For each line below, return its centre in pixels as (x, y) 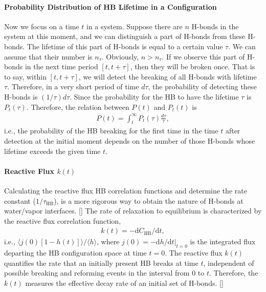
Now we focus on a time (42, 26)
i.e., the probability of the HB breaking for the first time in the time (111, 131)
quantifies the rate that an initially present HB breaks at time (101, 262)
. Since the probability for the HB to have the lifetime (154, 96)
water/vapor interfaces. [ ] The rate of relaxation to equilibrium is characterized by (133, 211)
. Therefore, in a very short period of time (73, 86)
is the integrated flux (223, 241)
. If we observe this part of (203, 56)
